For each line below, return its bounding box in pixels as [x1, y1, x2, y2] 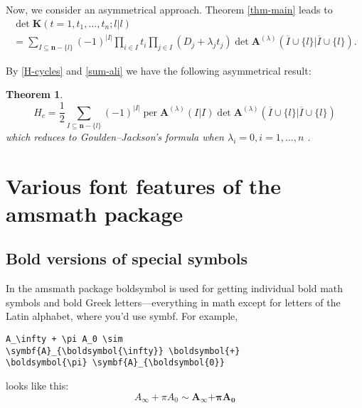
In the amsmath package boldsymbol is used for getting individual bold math [6, 281, 344, 296]
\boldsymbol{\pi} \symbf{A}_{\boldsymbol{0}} [6, 358, 225, 368]
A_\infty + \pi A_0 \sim [6, 334, 123, 345]
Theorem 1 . [6, 87, 63, 102]
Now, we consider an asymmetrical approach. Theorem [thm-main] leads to [6, 2, 333, 16]
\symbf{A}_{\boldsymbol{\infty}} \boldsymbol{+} [6, 345, 240, 356]
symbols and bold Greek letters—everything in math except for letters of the [6, 294, 341, 309]
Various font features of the [6, 171, 282, 200]
